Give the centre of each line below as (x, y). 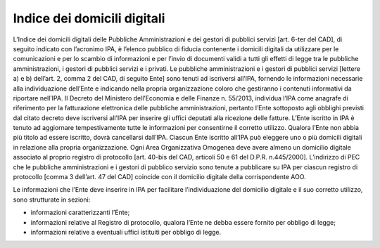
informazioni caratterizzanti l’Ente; (80, 213)
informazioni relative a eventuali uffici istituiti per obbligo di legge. (126, 232)
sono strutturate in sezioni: (52, 200)
